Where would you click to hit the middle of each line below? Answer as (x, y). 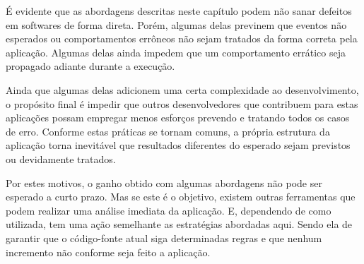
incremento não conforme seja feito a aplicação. (108, 252)
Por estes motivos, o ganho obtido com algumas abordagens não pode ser (164, 182)
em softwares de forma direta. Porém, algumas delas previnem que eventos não (176, 24)
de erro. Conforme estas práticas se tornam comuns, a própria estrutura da (168, 131)
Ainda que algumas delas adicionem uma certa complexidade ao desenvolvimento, (182, 89)
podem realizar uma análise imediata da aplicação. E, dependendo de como (169, 210)
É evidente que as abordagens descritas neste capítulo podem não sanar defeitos (179, 11)
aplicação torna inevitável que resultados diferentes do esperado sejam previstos (178, 145)
